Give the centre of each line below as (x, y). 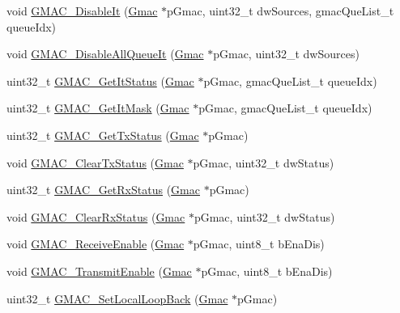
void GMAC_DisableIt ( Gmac (82, 11)
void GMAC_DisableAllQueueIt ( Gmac (105, 54)
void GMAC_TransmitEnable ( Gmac (99, 271)
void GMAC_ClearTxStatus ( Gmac (95, 162)
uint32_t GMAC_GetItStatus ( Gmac (100, 80)
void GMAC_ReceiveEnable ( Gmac (96, 244)
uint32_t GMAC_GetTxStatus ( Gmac (103, 135)
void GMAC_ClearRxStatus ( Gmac (96, 216)
